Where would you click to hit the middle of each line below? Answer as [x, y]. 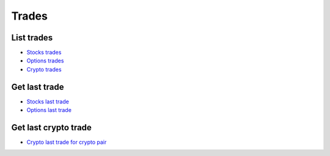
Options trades [45, 61]
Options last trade [49, 110]
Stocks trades [44, 53]
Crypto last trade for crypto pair [67, 142]
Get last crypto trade [51, 128]
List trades [32, 38]
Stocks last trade [48, 102]
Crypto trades [44, 69]
